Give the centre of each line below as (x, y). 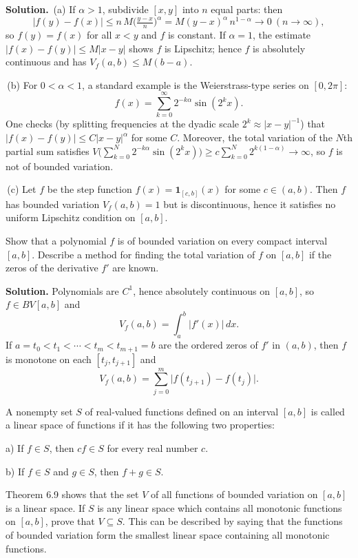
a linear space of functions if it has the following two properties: (140, 425)
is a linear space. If (45, 507)
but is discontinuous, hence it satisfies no (250, 204)
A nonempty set (39, 411)
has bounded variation (53, 204)
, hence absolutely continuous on (202, 290)
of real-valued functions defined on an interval (182, 411)
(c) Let (22, 189)
